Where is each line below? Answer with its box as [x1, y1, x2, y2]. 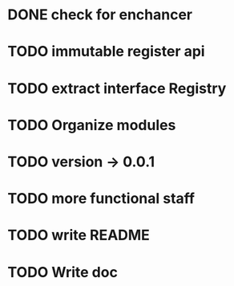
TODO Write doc [7, 263, 118, 281]
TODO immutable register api [7, 43, 205, 61]
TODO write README [7, 227, 150, 244]
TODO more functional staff [7, 190, 196, 208]
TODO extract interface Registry [7, 79, 227, 97]
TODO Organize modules [7, 116, 176, 134]
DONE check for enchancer [7, 6, 193, 24]
